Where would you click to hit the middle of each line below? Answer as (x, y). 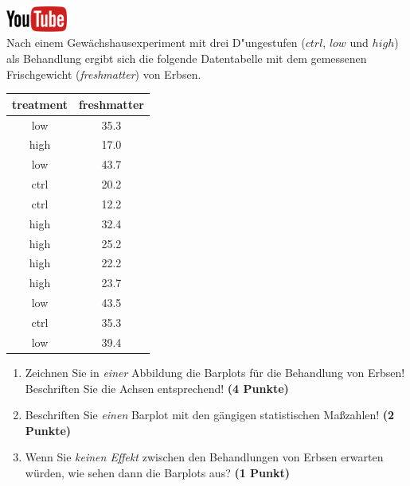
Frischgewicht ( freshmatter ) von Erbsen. (104, 74)
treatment (40, 104)
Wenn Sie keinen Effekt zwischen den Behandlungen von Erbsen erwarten (204, 457)
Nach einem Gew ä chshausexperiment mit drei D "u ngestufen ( (156, 43)
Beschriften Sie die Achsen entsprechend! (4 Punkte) (157, 388)
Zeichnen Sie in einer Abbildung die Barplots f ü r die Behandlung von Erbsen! (215, 372)
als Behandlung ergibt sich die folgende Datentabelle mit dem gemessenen (187, 58)
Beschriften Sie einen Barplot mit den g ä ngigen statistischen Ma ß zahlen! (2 (210, 415)
